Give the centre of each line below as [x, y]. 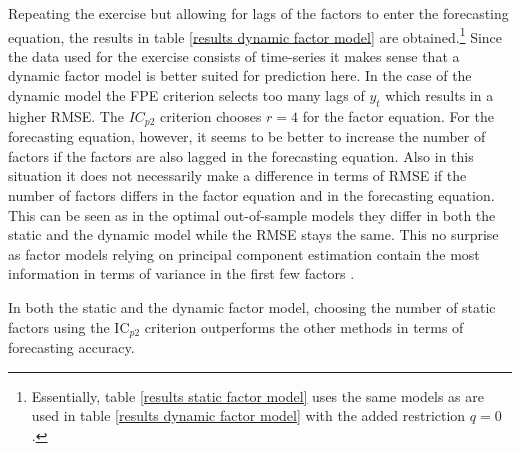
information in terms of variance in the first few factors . [181, 273]
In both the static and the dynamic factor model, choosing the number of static [252, 307]
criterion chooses [211, 115]
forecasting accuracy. [71, 347]
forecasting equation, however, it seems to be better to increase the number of [247, 136]
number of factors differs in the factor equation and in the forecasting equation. [251, 195]
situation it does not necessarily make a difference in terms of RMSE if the [237, 175]
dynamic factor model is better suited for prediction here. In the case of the [240, 75]
